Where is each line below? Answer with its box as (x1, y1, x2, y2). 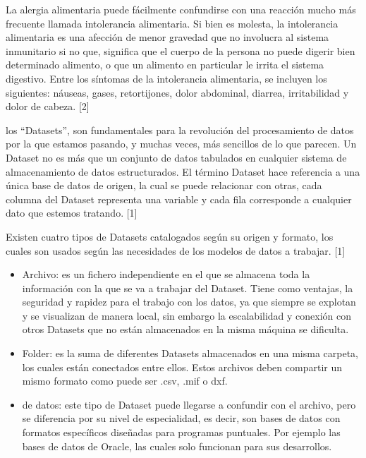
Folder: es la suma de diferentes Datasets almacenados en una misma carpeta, (22, 346, 359, 361)
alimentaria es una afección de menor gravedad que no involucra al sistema (6, 30, 329, 44)
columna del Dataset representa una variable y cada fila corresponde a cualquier (6, 191, 352, 206)
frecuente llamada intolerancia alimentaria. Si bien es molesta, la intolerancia (6, 16, 338, 30)
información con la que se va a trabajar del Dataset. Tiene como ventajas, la (22, 280, 353, 295)
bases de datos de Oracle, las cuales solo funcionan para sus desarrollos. (22, 438, 332, 453)
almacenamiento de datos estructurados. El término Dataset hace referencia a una (6, 164, 360, 179)
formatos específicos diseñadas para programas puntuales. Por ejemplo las (22, 425, 341, 440)
